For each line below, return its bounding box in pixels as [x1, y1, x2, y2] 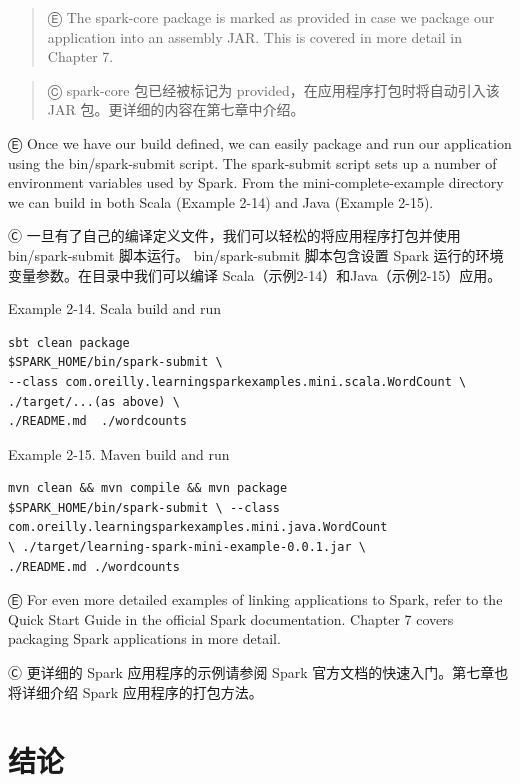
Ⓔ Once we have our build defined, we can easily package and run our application [8, 132, 512, 153]
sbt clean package [8, 335, 130, 350]
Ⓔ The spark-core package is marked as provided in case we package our [47, 7, 495, 27]
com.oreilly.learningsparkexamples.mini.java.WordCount [8, 520, 388, 535]
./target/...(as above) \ [8, 394, 180, 409]
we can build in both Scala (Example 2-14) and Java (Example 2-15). [8, 191, 434, 212]
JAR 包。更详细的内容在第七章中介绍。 [47, 99, 305, 120]
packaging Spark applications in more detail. [8, 628, 281, 649]
